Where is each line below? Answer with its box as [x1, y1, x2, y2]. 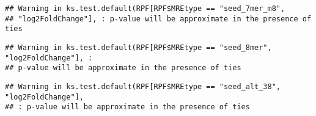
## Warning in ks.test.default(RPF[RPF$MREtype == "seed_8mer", [5, 43, 272, 52]
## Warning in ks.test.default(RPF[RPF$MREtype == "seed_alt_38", [5, 82, 281, 91]
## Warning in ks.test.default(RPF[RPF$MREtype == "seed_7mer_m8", [5, 4, 285, 13]
